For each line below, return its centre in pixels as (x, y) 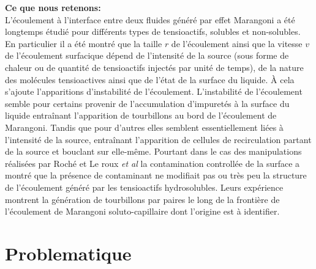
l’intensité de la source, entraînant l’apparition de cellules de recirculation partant (158, 139)
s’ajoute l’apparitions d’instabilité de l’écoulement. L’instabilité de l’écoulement (154, 91)
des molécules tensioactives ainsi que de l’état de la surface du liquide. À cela (150, 79)
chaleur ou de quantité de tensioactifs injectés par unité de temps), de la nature (154, 67)
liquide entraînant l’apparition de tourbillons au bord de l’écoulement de (141, 115)
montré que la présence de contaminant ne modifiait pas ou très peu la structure (156, 175)
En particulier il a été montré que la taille (84, 43)
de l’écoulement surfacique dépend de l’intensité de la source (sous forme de (147, 55)
